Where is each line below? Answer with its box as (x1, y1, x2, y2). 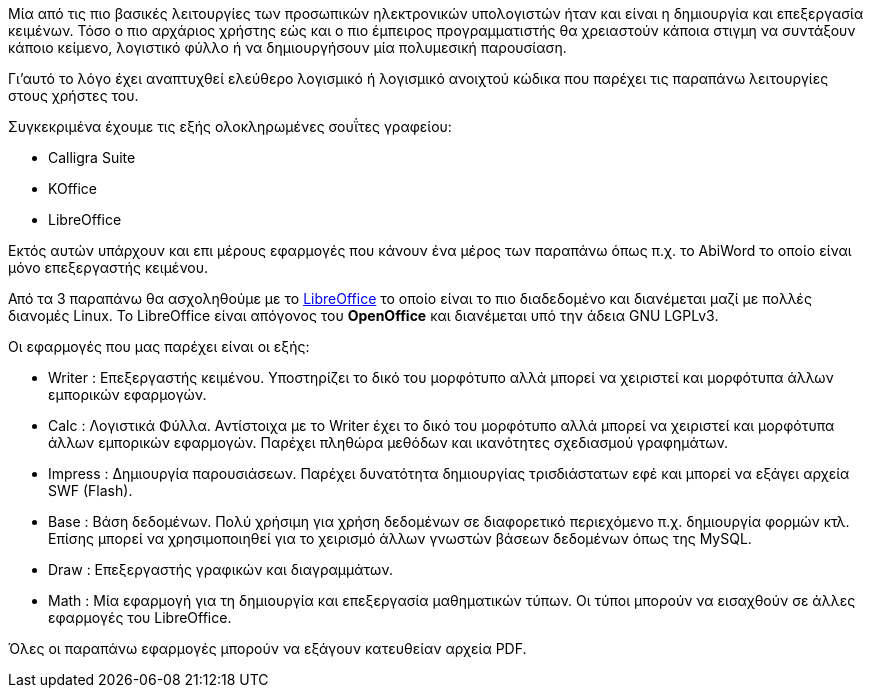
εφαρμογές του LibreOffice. (48, 609, 232, 626)
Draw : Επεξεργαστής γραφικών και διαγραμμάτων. (48, 561, 393, 578)
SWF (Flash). (48, 482, 133, 499)
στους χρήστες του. (8, 87, 139, 104)
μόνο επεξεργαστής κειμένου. (8, 259, 209, 276)
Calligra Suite (48, 149, 136, 166)
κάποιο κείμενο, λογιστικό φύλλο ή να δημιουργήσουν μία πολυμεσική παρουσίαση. (8, 39, 567, 56)
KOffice (48, 180, 98, 197)
